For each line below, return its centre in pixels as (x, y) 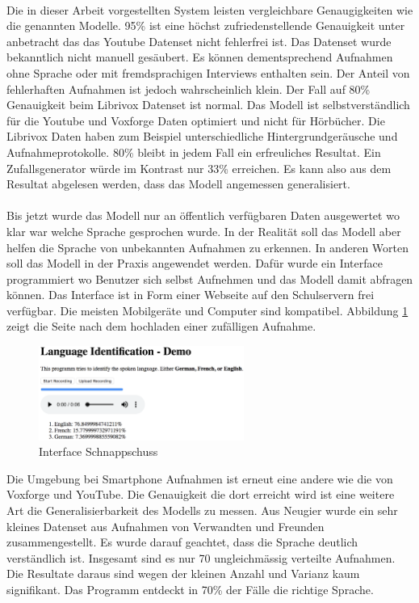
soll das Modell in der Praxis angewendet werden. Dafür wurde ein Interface (195, 263)
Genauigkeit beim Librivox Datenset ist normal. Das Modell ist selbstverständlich (208, 105)
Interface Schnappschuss (98, 451)
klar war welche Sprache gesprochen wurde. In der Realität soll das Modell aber (204, 231)
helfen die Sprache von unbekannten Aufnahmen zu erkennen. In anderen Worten (207, 247)
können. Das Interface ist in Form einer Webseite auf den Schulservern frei (191, 295)
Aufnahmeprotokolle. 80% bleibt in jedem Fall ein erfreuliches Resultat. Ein (194, 152)
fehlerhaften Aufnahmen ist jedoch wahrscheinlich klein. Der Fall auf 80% (189, 89)
